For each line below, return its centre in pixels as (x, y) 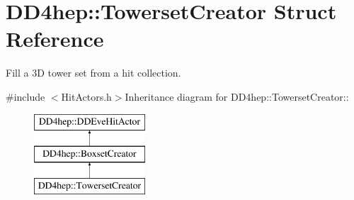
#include (25, 96)
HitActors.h (86, 96)
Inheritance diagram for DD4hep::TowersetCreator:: (237, 96)
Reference (55, 39)
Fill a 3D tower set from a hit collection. (93, 73)
